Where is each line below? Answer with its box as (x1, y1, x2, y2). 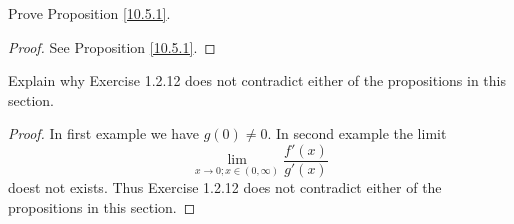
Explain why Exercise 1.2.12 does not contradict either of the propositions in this (8, 70, 506, 91)
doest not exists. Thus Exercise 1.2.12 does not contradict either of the (8, 177, 442, 198)
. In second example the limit (267, 123, 447, 144)
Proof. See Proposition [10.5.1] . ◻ (8, 36, 216, 57)
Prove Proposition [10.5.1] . (8, 3, 171, 23)
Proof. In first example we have (8, 123, 199, 144)
